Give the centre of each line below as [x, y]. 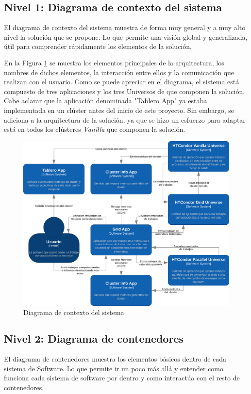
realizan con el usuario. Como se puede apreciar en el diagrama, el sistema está [122, 82]
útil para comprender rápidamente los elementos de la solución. [98, 46]
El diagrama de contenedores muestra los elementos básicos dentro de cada [115, 359]
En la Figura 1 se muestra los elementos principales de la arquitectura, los [114, 62]
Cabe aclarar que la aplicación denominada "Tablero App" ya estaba [106, 101]
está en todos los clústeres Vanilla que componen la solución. [95, 129]
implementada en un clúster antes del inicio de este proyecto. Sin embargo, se [119, 110]
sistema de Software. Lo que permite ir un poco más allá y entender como [114, 368]
